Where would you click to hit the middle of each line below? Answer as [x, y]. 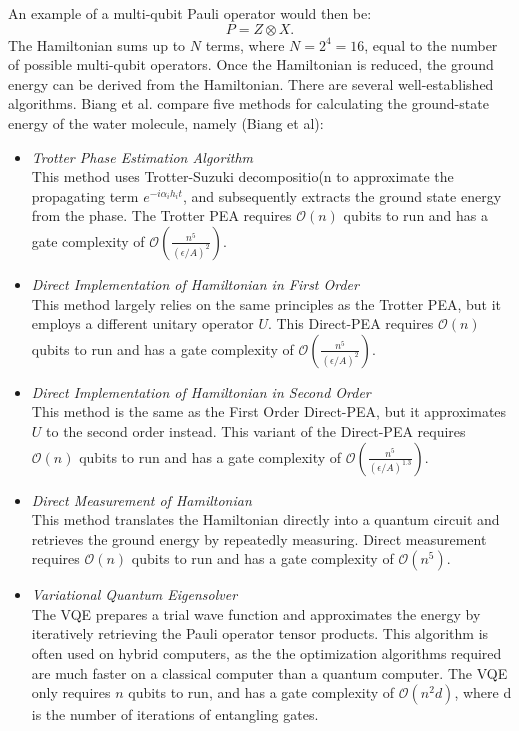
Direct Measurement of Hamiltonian [141, 499]
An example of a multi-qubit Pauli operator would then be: [190, 13]
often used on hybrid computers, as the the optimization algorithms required [266, 653]
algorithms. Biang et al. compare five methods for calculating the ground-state [248, 103]
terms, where [245, 44]
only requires [71, 692]
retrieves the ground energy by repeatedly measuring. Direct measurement [259, 538]
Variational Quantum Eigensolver [134, 594]
